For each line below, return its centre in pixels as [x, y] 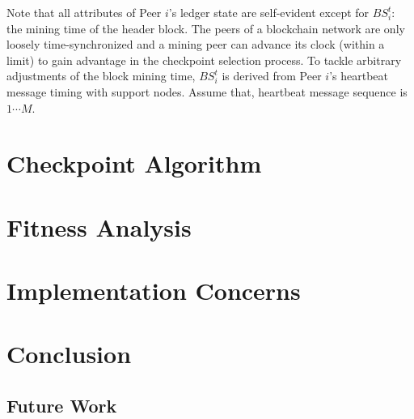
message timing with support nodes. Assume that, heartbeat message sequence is [207, 91]
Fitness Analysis [99, 227]
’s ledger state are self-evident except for [269, 12]
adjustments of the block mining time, [101, 76]
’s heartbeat [359, 76]
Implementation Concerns [154, 291]
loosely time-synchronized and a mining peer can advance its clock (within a [196, 44]
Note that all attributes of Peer [84, 12]
